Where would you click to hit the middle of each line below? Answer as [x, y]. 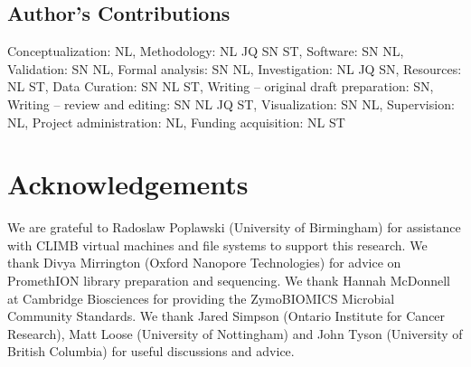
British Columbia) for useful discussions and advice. [151, 351]
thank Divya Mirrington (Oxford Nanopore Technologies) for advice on [204, 263]
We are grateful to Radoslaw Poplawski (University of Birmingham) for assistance [234, 227]
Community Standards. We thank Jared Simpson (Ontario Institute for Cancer [226, 316]
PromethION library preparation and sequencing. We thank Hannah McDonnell [229, 281]
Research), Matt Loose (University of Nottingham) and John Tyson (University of [235, 333]
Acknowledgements [128, 184]
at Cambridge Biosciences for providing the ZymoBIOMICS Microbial [201, 298]
